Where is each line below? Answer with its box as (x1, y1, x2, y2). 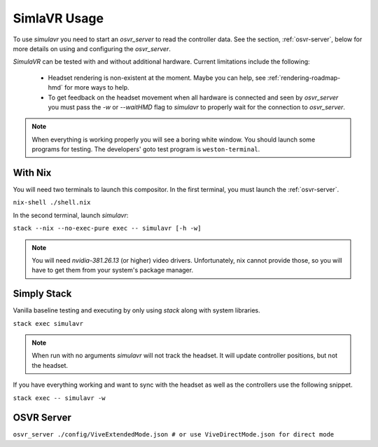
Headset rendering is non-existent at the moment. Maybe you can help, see (48, 74, 266, 82)
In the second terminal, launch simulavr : (13, 211, 129, 219)
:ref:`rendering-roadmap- (267, 74, 341, 82)
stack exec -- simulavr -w (13, 394, 106, 402)
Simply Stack (13, 288, 72, 300)
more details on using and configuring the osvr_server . (13, 44, 171, 53)
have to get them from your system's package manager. (31, 266, 194, 275)
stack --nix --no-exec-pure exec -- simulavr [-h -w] (13, 224, 202, 233)
